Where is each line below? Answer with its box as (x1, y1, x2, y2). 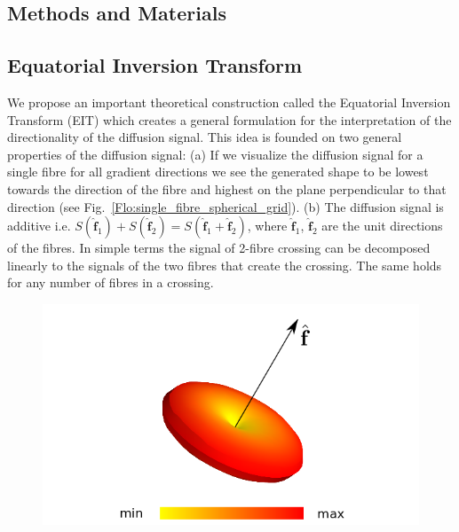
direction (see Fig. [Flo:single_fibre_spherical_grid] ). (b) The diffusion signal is (7, 197, 444, 215)
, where (247, 216, 288, 235)
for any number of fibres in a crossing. (7, 273, 214, 292)
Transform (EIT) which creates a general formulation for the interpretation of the (7, 110, 452, 129)
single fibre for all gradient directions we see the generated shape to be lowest (7, 162, 429, 181)
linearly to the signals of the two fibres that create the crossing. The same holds (7, 255, 442, 274)
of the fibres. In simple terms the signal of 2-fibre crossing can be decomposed (7, 239, 431, 257)
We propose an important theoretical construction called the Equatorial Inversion (7, 92, 451, 111)
